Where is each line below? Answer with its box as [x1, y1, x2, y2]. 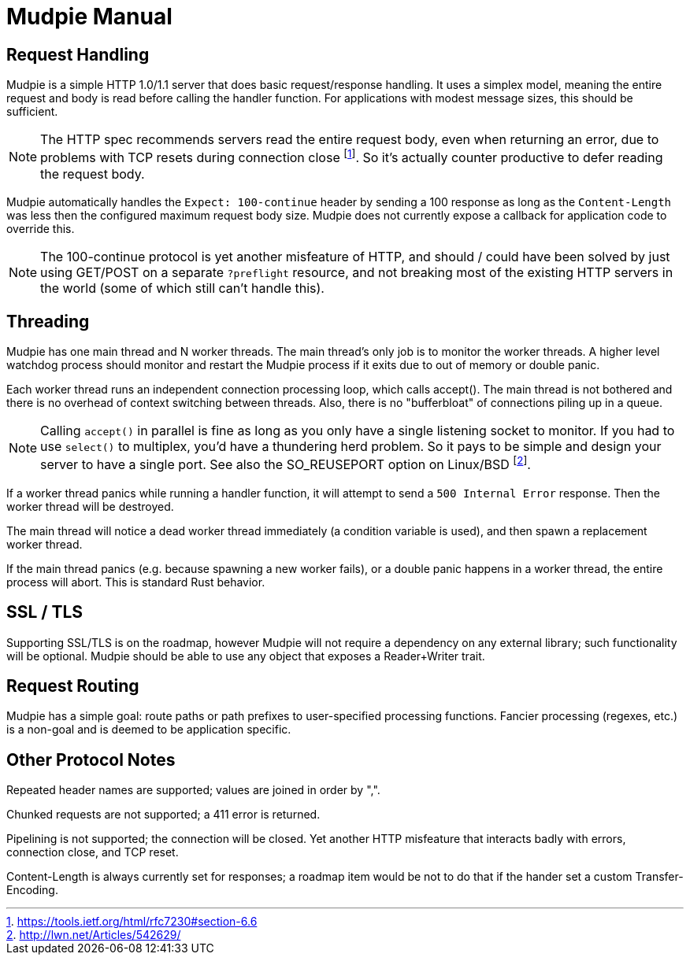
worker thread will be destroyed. [6, 499, 174, 513]
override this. [6, 221, 75, 235]
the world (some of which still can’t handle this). [40, 279, 325, 296]
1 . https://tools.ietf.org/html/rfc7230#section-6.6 [6, 915, 258, 929]
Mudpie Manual [6, 3, 172, 30]
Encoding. [6, 883, 58, 897]
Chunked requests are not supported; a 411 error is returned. [6, 808, 321, 822]
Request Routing [6, 675, 139, 696]
